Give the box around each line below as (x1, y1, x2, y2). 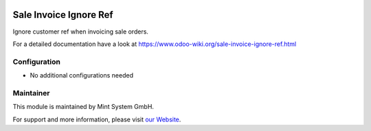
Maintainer (12, 88, 50, 97)
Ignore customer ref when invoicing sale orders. (12, 27, 149, 36)
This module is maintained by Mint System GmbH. (12, 103, 155, 111)
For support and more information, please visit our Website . (12, 115, 181, 123)
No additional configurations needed (30, 71, 134, 80)
